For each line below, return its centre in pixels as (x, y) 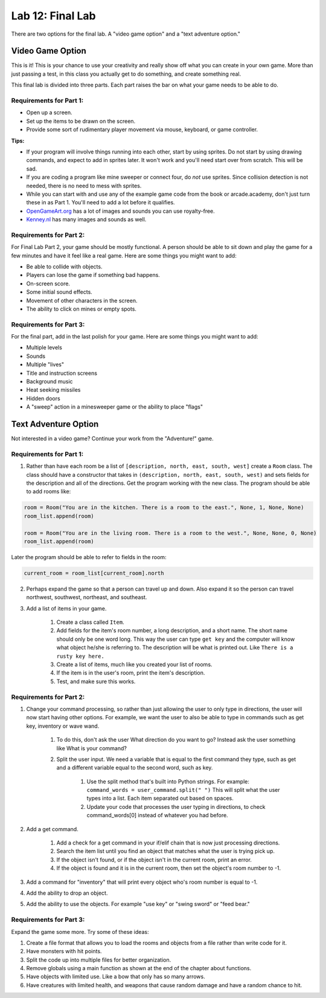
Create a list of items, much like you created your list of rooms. (134, 664)
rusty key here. (81, 656)
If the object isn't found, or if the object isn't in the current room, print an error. (154, 860)
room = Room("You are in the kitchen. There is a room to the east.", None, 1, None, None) (164, 507)
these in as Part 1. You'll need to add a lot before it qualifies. (101, 203)
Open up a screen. (49, 112)
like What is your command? (91, 748)
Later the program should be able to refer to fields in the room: (89, 557)
